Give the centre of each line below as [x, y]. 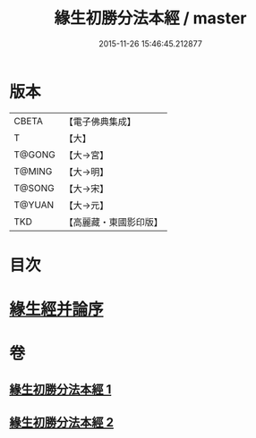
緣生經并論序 [57, 310]
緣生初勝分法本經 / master [150, 18]
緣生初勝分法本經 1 [60, 389]
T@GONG [34, 155]
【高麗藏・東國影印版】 [113, 222]
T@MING [33, 171]
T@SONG [34, 188]
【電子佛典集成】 [100, 122]
